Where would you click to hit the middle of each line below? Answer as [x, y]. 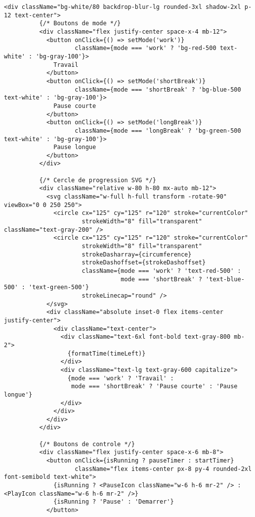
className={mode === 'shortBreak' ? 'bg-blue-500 [158, 89]
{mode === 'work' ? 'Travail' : [121, 378]
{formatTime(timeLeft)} [106, 353]
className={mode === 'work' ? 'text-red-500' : [161, 271]
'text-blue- [225, 279]
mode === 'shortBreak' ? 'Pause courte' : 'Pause [154, 387]
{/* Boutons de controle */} [87, 444]
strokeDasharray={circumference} [137, 254]
